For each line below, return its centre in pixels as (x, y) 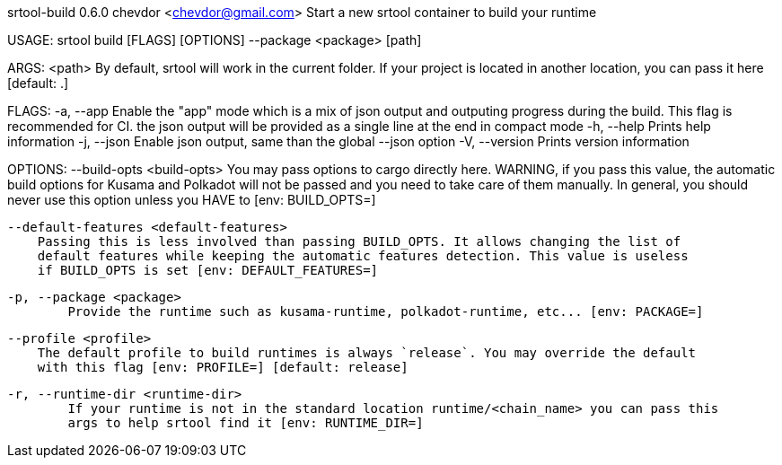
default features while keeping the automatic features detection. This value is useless (363, 256)
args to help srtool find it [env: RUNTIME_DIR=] (246, 423)
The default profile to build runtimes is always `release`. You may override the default (367, 353)
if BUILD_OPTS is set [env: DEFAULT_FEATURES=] (208, 270)
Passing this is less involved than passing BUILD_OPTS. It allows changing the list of (359, 241)
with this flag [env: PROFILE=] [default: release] (223, 367)
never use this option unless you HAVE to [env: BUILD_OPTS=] (192, 200)
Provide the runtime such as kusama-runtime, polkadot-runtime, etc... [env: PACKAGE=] (386, 311)
